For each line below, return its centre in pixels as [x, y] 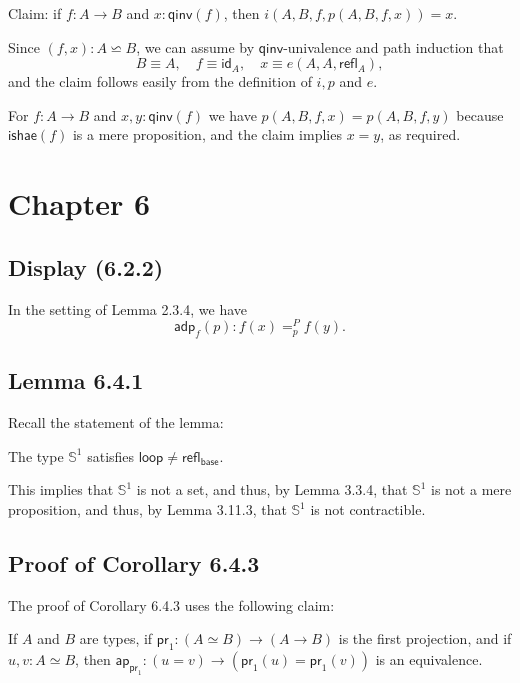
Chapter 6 [79, 203]
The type [36, 455]
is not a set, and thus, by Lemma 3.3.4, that [272, 489]
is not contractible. [368, 509]
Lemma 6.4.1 [76, 380]
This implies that [61, 489]
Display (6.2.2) [86, 266]
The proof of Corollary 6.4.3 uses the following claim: [171, 604]
